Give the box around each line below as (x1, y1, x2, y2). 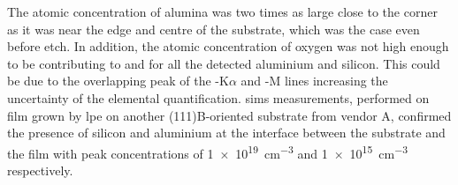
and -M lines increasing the (240, 71, 388, 90)
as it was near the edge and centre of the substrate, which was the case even (7, 19, 420, 38)
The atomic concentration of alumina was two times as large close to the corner (7, 3, 438, 20)
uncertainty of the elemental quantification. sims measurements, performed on (7, 88, 430, 107)
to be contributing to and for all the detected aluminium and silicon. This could (7, 54, 440, 72)
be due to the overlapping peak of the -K (7, 71, 229, 90)
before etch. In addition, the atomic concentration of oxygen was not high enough (7, 37, 449, 55)
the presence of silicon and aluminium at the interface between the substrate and (7, 123, 446, 142)
